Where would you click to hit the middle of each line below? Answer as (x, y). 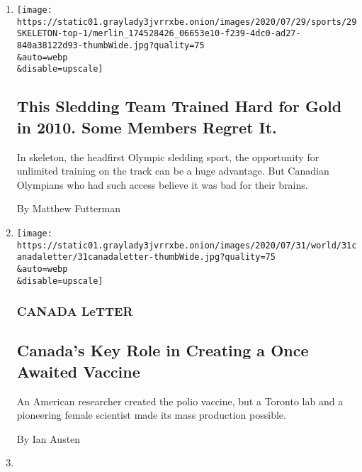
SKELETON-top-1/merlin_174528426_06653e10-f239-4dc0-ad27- (159, 34)
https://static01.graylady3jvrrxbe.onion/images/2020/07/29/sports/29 (187, 22)
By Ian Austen (49, 438)
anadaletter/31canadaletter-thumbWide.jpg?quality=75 (146, 257)
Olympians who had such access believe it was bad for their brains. (162, 184)
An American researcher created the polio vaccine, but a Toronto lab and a (180, 401)
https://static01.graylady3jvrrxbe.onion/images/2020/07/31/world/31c (187, 245)
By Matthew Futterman (69, 208)
